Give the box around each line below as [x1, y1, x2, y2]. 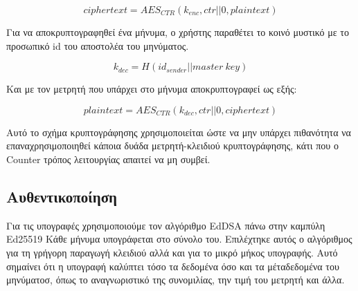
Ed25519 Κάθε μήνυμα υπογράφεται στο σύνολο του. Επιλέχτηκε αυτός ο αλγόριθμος [6, 232, 352, 246]
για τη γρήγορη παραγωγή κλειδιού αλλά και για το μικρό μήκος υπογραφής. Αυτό [6, 245, 338, 259]
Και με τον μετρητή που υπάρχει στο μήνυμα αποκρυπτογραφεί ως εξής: [6, 82, 297, 96]
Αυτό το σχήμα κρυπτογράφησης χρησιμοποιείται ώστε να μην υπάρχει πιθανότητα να [6, 124, 351, 139]
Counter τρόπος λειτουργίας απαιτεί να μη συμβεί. [6, 151, 211, 166]
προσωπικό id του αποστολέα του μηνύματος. [6, 38, 189, 53]
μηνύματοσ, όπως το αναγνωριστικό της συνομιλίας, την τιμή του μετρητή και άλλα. [6, 272, 345, 287]
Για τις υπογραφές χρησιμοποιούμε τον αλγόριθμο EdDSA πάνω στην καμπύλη [6, 218, 325, 232]
